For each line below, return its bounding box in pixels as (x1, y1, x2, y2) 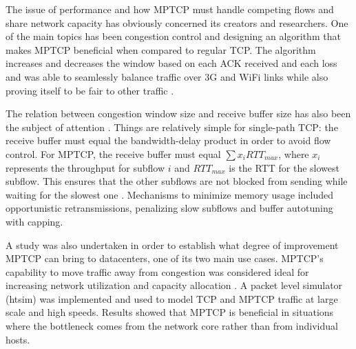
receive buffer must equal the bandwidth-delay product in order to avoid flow (6, 133, 331, 148)
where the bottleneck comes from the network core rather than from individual (6, 319, 338, 333)
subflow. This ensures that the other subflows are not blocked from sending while (6, 174, 348, 188)
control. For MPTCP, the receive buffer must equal (6, 146, 221, 161)
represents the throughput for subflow (6, 160, 165, 174)
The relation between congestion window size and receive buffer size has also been (6, 106, 351, 121)
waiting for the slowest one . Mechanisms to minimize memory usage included (6, 187, 334, 201)
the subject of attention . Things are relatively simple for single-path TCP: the (6, 119, 338, 134)
